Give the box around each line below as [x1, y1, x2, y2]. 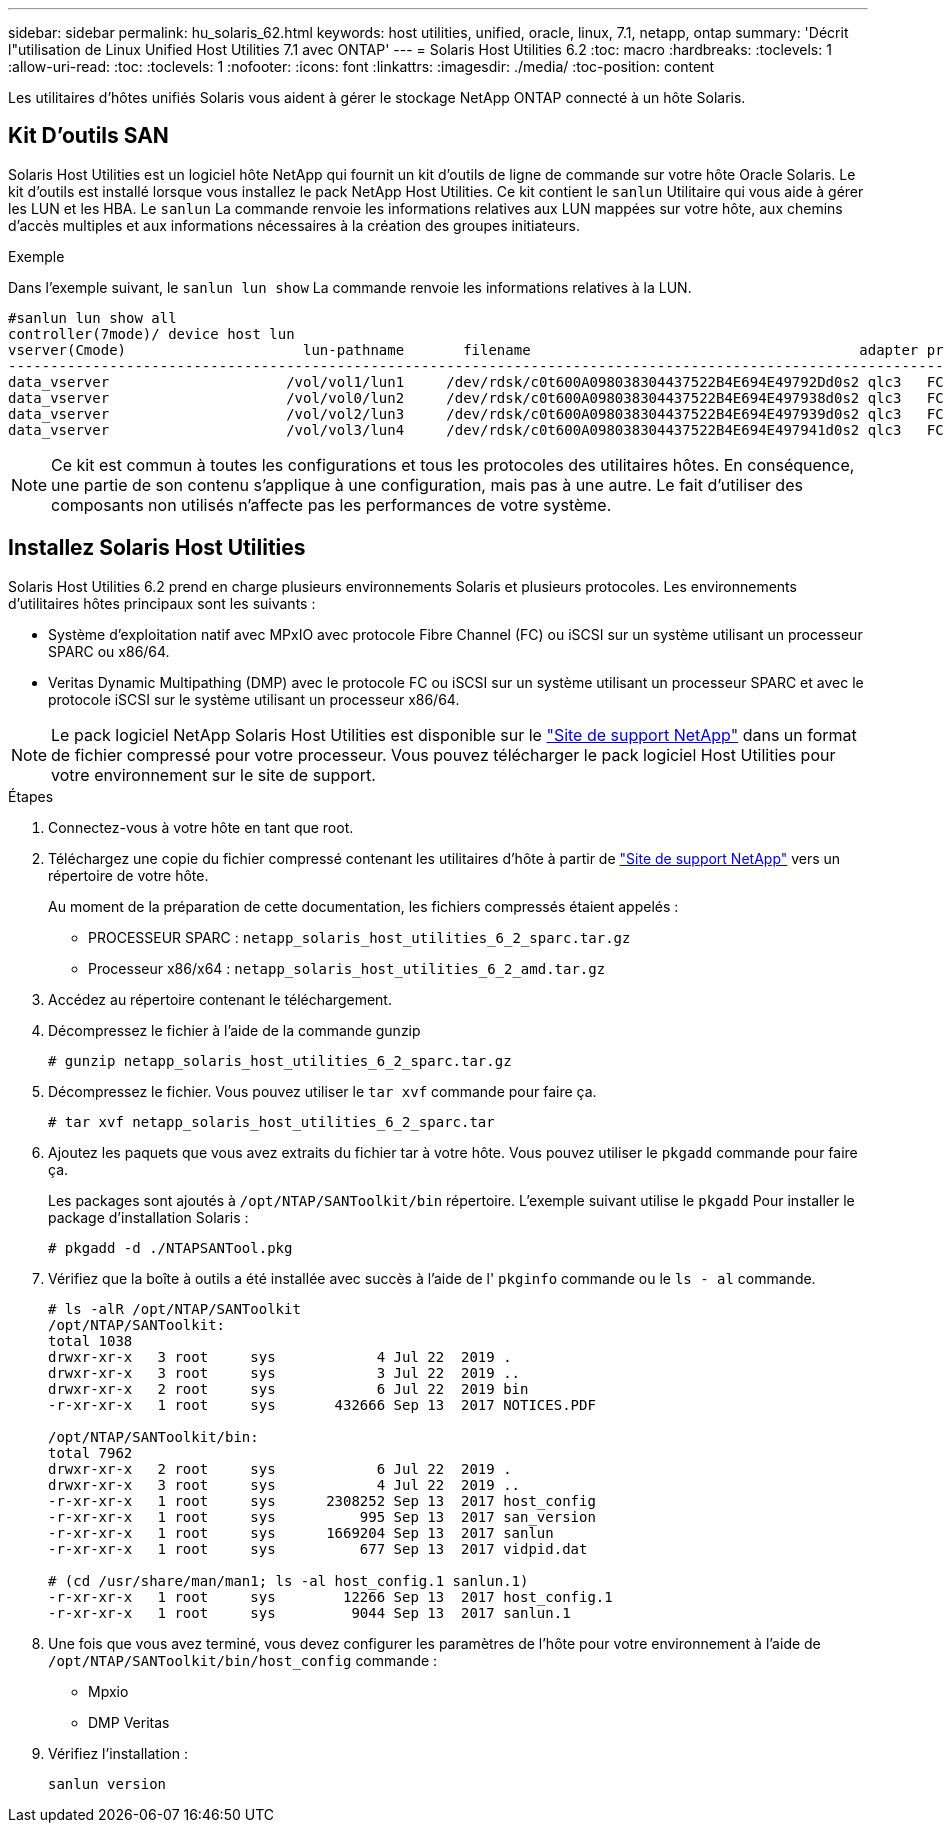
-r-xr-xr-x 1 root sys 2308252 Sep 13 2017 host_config [48, 1492, 596, 1509]
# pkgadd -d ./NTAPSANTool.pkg [48, 1239, 293, 1256]
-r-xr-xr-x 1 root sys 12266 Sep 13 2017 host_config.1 [48, 1588, 613, 1605]
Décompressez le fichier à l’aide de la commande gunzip [48, 1021, 421, 1039]
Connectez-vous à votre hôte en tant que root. [48, 818, 354, 836]
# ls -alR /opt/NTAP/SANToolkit [48, 1300, 301, 1317]
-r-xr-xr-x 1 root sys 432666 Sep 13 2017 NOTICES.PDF [48, 1396, 596, 1413]
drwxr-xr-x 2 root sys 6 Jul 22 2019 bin [48, 1380, 529, 1397]
